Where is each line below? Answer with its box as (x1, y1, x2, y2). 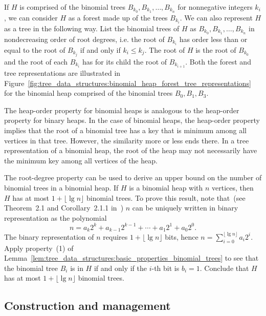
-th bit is (151, 262, 180, 273)
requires (103, 231, 128, 242)
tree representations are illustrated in (4, 68, 121, 78)
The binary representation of (4, 231, 94, 242)
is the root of (195, 44, 236, 55)
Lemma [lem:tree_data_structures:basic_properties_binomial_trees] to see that (4, 252, 259, 263)
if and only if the (94, 262, 147, 273)
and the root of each (4, 56, 68, 67)
